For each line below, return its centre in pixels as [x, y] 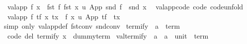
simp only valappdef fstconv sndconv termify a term [92, 26]
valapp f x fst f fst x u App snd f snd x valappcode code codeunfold [125, 6]
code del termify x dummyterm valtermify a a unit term [108, 35]
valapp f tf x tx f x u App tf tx [64, 16]
